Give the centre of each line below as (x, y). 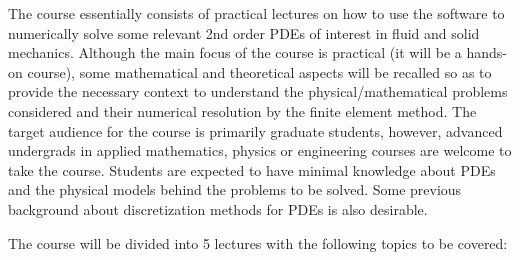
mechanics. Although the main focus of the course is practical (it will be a (235, 52)
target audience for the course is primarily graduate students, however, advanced (255, 130)
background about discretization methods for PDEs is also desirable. (218, 208)
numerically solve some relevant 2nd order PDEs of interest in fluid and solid (244, 32)
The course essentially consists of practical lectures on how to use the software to (256, 13)
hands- (486, 52)
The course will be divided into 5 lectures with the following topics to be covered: (258, 242)
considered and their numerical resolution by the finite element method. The (242, 110)
